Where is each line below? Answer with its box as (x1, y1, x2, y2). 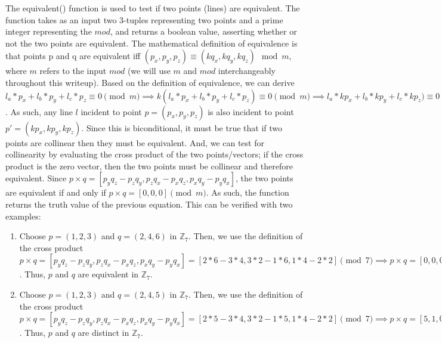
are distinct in (78, 326, 129, 339)
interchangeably (218, 64, 276, 77)
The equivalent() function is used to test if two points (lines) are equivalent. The (5, 2, 300, 14)
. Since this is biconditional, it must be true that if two (81, 121, 283, 134)
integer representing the (5, 25, 92, 38)
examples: (5, 209, 41, 222)
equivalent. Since (5, 172, 67, 184)
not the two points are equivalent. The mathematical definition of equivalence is (5, 36, 298, 49)
